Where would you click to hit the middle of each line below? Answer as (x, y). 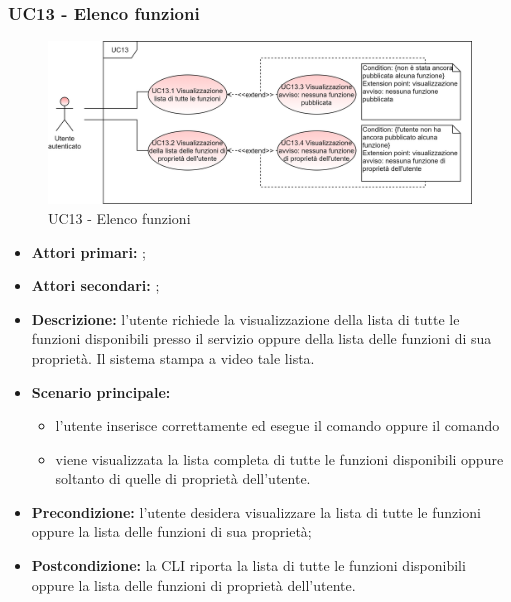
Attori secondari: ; (95, 285)
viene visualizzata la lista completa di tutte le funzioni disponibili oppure (279, 458)
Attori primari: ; (88, 251)
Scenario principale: (101, 391)
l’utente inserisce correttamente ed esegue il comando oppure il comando (277, 425)
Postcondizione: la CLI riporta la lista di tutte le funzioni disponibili (248, 565)
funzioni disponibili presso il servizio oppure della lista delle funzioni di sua (261, 338)
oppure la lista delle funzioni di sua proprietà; (171, 531)
